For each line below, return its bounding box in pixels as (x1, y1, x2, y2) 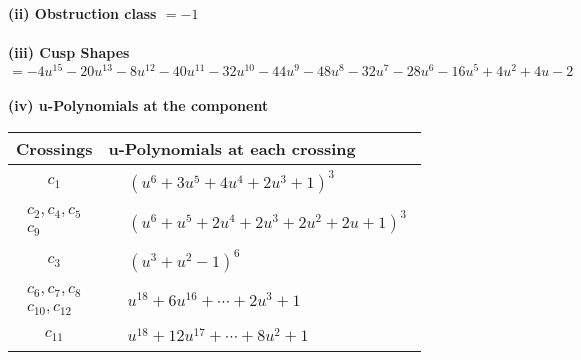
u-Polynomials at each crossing (108, 137, 356, 161)
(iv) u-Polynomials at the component (8, 95, 269, 116)
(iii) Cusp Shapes (8, 42, 130, 63)
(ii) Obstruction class (8, 3, 157, 23)
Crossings (16, 137, 93, 161)
